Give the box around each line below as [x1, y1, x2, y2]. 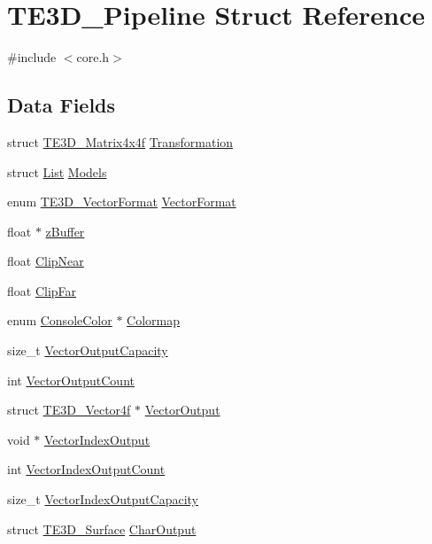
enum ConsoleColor [7, 311, 112, 330]
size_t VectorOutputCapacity [7, 341, 168, 360]
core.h [76, 48, 110, 66]
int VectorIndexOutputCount [7, 460, 166, 478]
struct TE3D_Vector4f [7, 400, 131, 419]
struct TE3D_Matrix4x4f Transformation [7, 132, 234, 151]
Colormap [127, 311, 181, 330]
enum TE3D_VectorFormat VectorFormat [7, 192, 236, 211]
